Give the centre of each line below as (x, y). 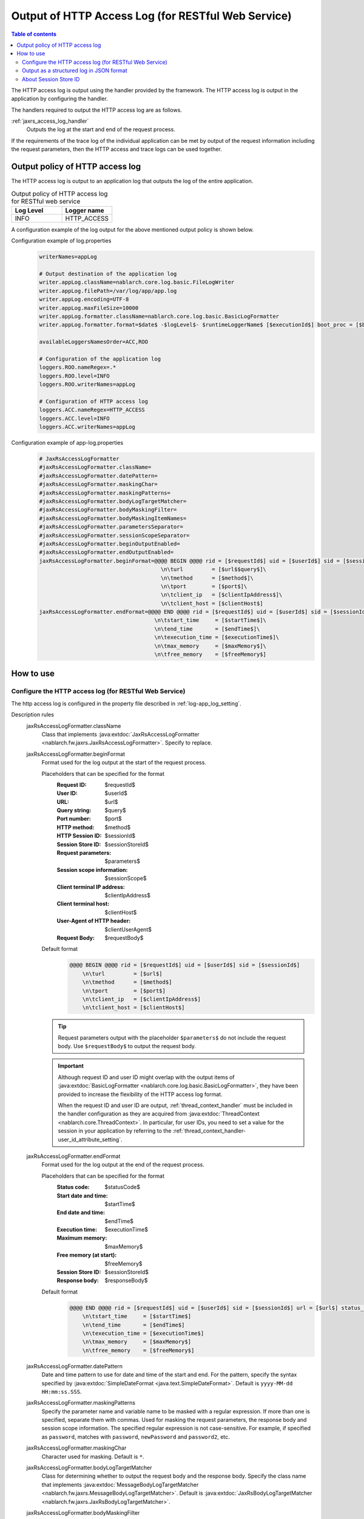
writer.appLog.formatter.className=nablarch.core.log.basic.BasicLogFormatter (159, 317)
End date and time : (81, 1213)
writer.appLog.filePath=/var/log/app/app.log (108, 291)
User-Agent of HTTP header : (94, 921)
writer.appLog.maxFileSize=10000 (89, 308)
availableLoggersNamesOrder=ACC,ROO (94, 342)
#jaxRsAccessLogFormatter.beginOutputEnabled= (110, 543)
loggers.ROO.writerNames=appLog (87, 385)
